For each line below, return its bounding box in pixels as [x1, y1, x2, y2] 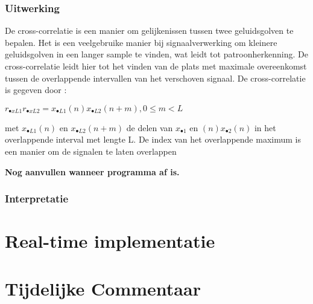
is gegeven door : [5, 83, 67, 96]
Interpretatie [5, 191, 69, 206]
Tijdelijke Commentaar [5, 276, 201, 300]
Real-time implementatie [5, 228, 215, 253]
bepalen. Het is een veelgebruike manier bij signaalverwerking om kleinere [5, 36, 277, 48]
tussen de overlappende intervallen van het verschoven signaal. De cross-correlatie [5, 71, 306, 84]
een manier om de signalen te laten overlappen [5, 144, 177, 157]
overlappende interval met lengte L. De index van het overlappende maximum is [5, 133, 301, 146]
